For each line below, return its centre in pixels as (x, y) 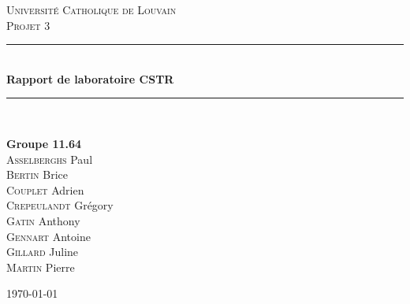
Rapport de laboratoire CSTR (90, 78)
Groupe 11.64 (44, 143)
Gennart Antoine (48, 236)
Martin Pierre (41, 267)
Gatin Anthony (43, 220)
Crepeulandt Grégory (60, 205)
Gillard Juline (43, 252)
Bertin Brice (37, 174)
